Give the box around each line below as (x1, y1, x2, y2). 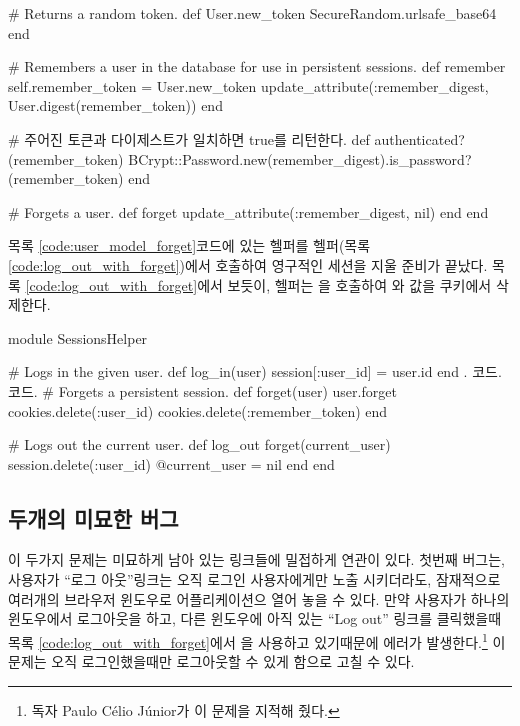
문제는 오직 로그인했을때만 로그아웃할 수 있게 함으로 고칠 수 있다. (8, 651, 415, 672)
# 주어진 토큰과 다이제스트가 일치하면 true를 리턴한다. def (8, 128, 370, 149)
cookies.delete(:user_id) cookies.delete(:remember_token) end (8, 400, 388, 421)
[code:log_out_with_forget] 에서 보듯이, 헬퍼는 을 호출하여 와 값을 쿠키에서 (25, 274, 492, 295)
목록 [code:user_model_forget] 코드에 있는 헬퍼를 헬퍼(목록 (8, 235, 371, 256)
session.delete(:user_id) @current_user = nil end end (8, 453, 335, 474)
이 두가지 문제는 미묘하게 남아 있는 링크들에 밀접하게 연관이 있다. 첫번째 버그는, (8, 549, 505, 570)
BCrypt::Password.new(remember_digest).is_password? (128, 148, 472, 169)
